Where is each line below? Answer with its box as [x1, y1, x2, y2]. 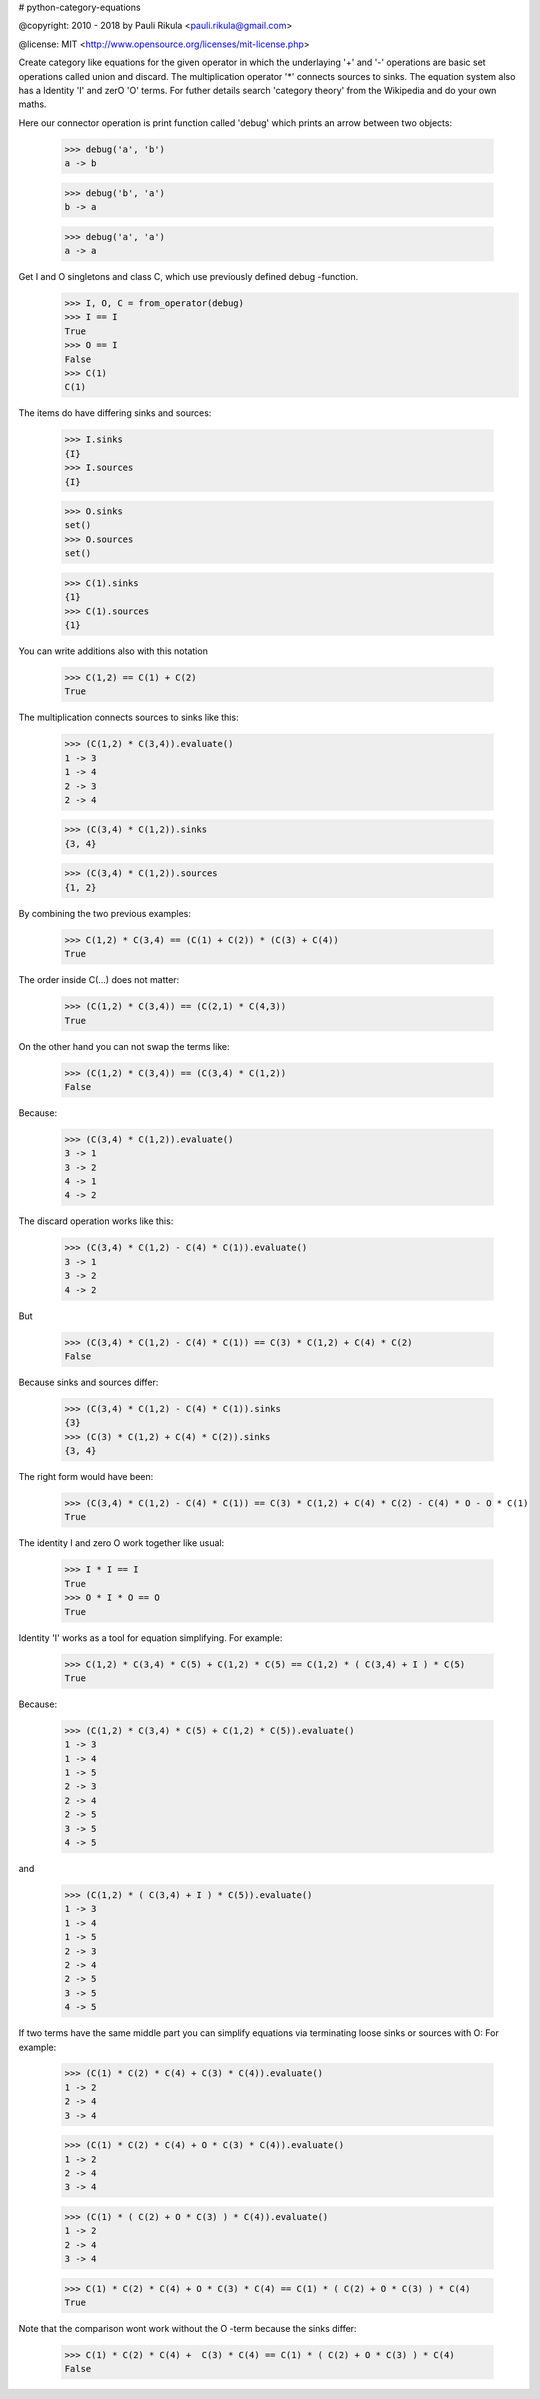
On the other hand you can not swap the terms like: [18, 1040, 230, 1052]
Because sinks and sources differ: [18, 1376, 159, 1388]
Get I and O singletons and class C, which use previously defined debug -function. [18, 271, 359, 283]
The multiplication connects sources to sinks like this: [18, 711, 239, 724]
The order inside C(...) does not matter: [18, 974, 180, 986]
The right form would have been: [18, 1471, 154, 1483]
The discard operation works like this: [18, 1215, 174, 1227]
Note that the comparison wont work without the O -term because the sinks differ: [18, 2323, 357, 2335]
